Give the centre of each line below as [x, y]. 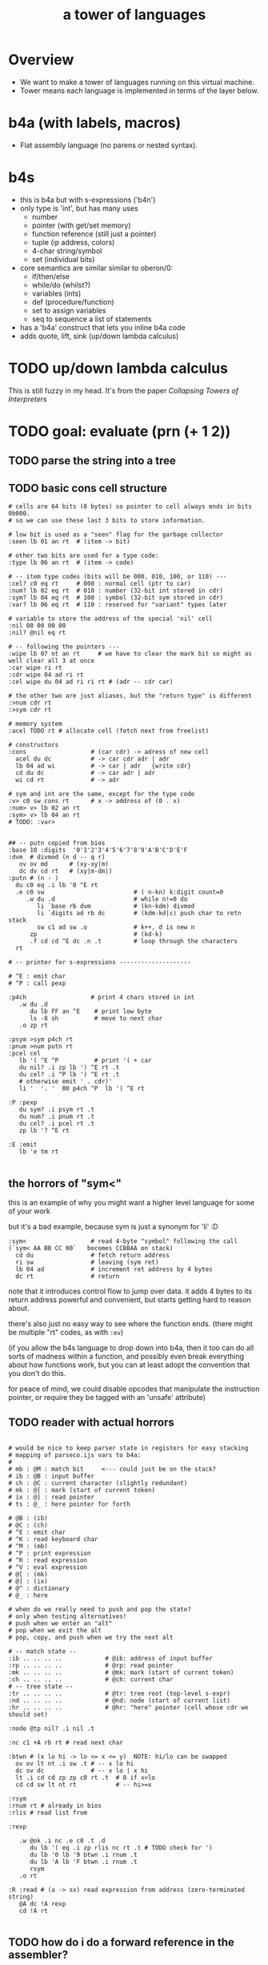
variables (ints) [56, 293]
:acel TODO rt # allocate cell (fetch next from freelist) [109, 731]
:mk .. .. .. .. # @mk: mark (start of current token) [121, 1672]
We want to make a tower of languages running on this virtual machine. [137, 82]
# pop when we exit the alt [55, 1630]
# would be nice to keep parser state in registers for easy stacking [128, 1448]
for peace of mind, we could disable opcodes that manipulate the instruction [134, 1389]
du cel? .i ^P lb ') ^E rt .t [69, 1075]
